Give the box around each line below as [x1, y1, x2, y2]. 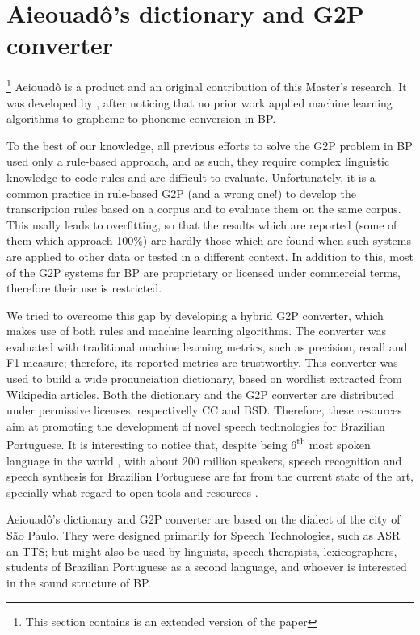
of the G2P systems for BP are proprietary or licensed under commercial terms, [6, 263, 401, 280]
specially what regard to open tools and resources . [6, 483, 258, 500]
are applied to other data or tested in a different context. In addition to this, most [6, 247, 414, 264]
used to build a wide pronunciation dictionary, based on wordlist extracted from [6, 370, 402, 387]
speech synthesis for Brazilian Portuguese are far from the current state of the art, [6, 468, 414, 485]
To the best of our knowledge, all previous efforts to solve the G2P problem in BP [6, 137, 413, 153]
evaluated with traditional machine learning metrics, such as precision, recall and [6, 338, 408, 355]
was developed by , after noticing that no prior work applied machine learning [6, 94, 393, 111]
